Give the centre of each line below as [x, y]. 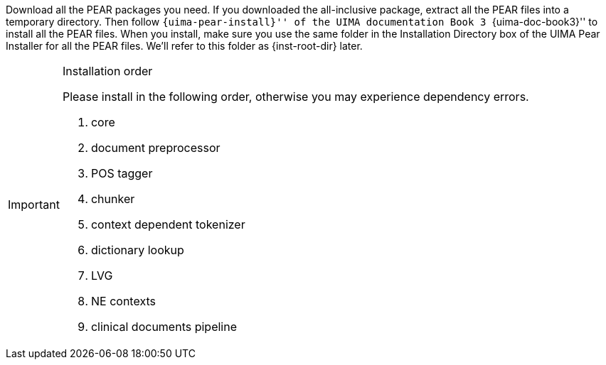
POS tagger [122, 173]
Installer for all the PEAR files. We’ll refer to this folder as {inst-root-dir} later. [184, 46]
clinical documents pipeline [164, 327]
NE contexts [123, 301]
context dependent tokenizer [168, 224]
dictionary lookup [137, 250]
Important [34, 205]
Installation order [107, 71]
